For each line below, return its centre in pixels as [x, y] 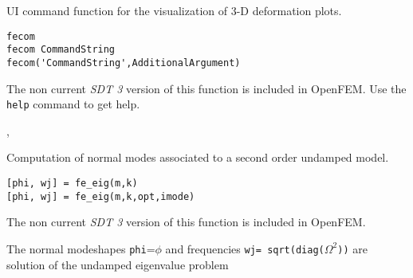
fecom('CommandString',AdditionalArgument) [124, 63]
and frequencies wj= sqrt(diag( [245, 248]
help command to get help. [73, 104]
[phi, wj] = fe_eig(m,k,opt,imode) [101, 196]
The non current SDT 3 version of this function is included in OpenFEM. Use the [206, 88]
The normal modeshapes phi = [81, 248]
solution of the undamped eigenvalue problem [118, 264]
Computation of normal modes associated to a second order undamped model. [198, 157]
